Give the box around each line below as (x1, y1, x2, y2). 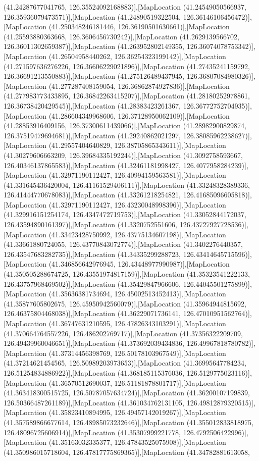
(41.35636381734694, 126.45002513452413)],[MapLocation (48, 288, 226, 299)
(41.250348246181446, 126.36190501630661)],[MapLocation (48, 21, 230, 32)
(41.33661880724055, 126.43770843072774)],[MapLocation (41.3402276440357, (4, 239, 243, 249)
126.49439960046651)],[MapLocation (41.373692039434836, (4, 338, 185, 348)
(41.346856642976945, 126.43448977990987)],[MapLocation (48, 259, 230, 269)
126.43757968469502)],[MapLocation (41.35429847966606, (4, 278, 181, 289)
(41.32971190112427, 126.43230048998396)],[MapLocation (48, 199, 226, 210)
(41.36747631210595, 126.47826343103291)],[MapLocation (48, 318, 226, 328)
